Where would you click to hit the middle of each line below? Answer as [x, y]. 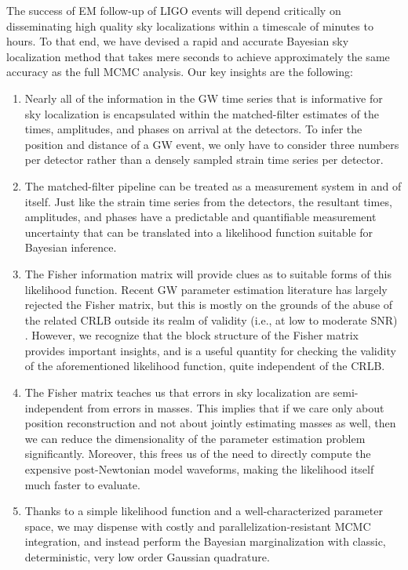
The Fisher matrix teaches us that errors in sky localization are [177, 392]
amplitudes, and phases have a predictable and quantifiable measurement [200, 217]
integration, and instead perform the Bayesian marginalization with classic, [205, 541]
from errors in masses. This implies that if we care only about [236, 407]
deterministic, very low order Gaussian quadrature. [147, 557]
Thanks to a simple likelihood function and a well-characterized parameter [204, 511]
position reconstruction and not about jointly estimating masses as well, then [210, 423]
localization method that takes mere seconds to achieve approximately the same [198, 56]
